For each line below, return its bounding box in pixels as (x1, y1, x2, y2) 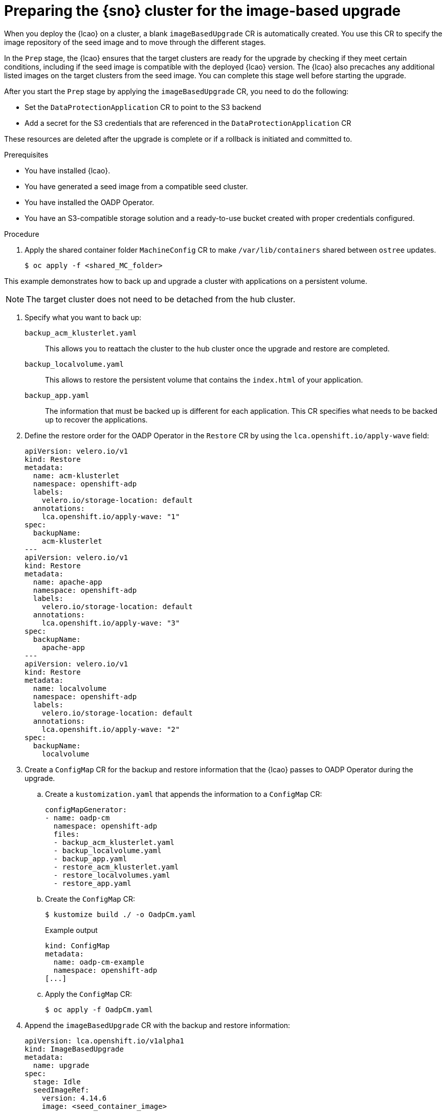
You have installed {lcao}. (25, 166, 110, 175)
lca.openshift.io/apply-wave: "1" (41, 512, 180, 521)
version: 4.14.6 (41, 1094, 107, 1102)
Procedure (4, 229, 39, 238)
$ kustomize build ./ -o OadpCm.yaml (45, 910, 196, 919)
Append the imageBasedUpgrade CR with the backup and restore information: (25, 1020, 291, 1030)
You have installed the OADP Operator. (25, 197, 154, 207)
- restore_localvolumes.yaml (53, 871, 170, 879)
